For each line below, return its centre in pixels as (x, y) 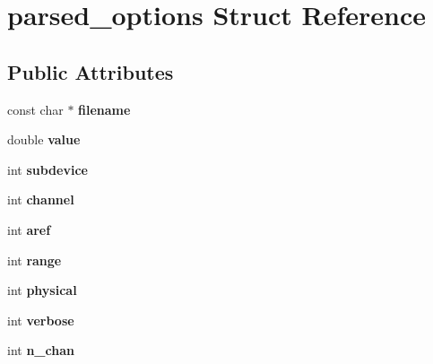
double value (44, 139)
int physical (42, 290)
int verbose (41, 320)
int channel (41, 199)
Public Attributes (91, 71)
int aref (29, 229)
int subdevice (48, 169)
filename (104, 109)
